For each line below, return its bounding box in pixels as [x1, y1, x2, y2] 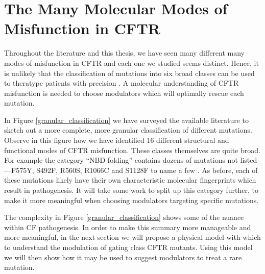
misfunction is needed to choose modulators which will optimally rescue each [4, 87, 244, 98]
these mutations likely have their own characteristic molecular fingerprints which [4, 175, 256, 185]
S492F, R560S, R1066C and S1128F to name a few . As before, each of [36, 164, 258, 175]
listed [240, 155, 257, 165]
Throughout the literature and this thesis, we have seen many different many [4, 47, 245, 58]
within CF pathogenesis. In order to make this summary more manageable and [4, 221, 251, 232]
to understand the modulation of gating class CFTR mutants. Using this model [4, 242, 253, 252]
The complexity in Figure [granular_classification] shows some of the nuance [4, 212, 244, 222]
